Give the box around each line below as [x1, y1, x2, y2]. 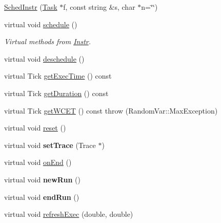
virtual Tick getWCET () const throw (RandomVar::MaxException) [4, 105, 218, 116]
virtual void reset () [4, 122, 66, 133]
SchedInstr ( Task [4, 2, 57, 12]
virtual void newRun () [4, 174, 81, 184]
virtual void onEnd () [4, 157, 72, 168]
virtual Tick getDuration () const [4, 87, 109, 98]
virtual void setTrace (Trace [4, 139, 96, 150]
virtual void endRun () [4, 191, 79, 202]
